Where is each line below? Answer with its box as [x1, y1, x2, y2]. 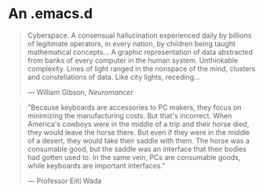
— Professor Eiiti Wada [27, 176, 102, 185]
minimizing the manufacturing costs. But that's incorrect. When [27, 110, 232, 120]
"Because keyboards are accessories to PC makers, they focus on [27, 103, 242, 112]
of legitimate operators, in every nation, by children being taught [27, 38, 236, 48]
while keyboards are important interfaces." [27, 161, 166, 170]
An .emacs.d [8, 5, 93, 23]
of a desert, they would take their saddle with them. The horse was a [27, 136, 250, 145]
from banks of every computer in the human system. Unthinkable [27, 56, 239, 65]
